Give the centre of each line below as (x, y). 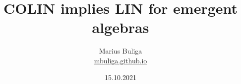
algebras (120, 27)
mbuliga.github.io (120, 60)
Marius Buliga (120, 51)
